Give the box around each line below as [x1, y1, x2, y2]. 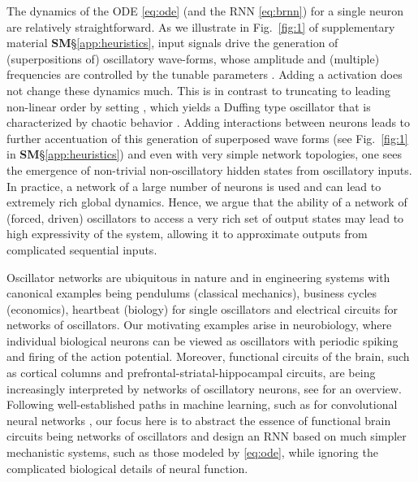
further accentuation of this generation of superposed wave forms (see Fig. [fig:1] [6, 129, 408, 146]
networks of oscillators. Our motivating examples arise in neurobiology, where [6, 316, 392, 333]
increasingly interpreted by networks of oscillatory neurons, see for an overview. [6, 380, 402, 397]
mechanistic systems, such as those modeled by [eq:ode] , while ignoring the [6, 444, 378, 461]
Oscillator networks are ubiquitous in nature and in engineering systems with [6, 268, 390, 285]
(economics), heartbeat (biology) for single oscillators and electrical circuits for [6, 300, 399, 317]
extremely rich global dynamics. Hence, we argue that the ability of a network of [6, 193, 407, 211]
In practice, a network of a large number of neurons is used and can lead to [6, 177, 381, 194]
